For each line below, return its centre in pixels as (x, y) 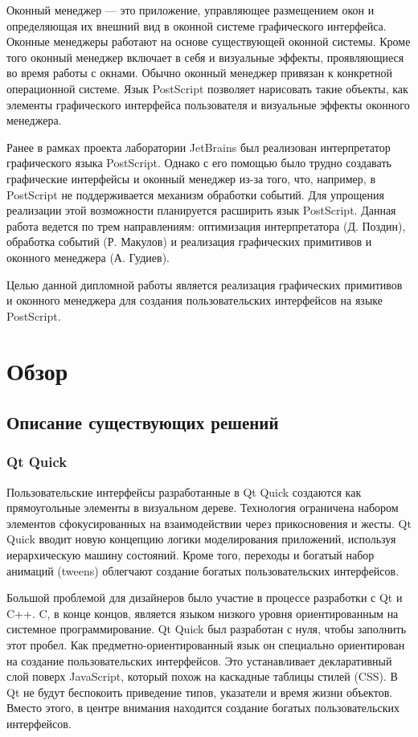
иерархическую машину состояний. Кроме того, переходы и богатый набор (191, 555)
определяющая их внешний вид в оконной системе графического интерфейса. (197, 25)
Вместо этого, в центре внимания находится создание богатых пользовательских (203, 708)
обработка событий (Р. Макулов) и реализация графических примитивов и (189, 242)
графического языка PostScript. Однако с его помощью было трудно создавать (199, 163)
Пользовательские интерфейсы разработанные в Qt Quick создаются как (184, 491)
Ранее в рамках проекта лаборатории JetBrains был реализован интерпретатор (199, 147)
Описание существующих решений (143, 422)
